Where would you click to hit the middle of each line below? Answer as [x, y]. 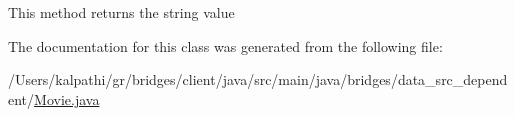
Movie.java [67, 98]
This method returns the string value [121, 12]
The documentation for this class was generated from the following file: [225, 45]
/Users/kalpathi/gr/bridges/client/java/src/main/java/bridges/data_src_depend [258, 79]
